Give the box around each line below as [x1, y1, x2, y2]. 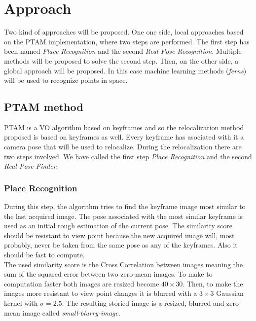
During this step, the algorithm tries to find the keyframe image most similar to [4, 201, 246, 212]
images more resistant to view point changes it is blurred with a [4, 288, 197, 298]
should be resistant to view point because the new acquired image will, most [4, 230, 235, 240]
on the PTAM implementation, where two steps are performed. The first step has [4, 36, 250, 46]
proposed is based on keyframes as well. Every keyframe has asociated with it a [4, 132, 244, 142]
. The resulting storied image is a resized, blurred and [62, 298, 224, 308]
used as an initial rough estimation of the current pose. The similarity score [4, 220, 233, 231]
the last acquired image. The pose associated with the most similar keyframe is [4, 211, 243, 221]
